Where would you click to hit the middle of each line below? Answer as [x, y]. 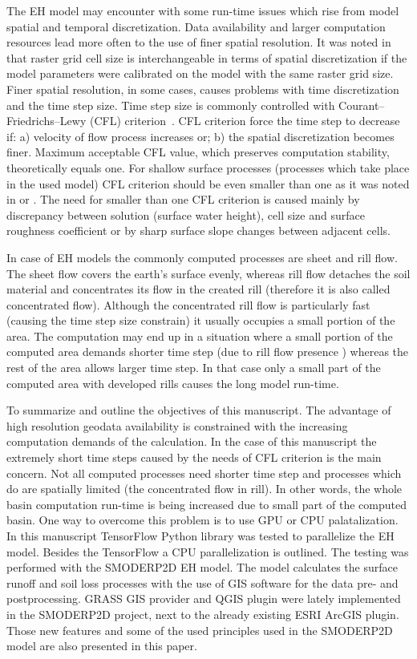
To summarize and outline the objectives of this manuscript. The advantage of [199, 410]
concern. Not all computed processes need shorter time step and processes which [204, 473]
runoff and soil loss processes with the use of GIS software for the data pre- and [202, 582]
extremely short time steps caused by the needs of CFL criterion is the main [194, 457]
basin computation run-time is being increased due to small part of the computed [206, 504]
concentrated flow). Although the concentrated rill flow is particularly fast [188, 304]
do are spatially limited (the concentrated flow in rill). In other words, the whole [204, 489]
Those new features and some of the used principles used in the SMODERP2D [200, 630]
